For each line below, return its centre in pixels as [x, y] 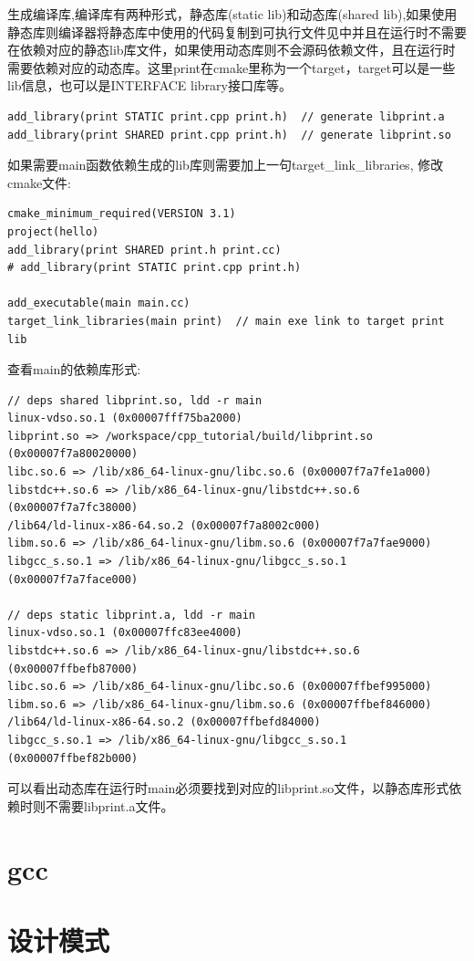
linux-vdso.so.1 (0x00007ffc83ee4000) [125, 633]
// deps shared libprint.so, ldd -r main [135, 400]
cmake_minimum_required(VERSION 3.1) [122, 214]
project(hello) [53, 231]
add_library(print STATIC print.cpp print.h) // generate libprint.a [226, 116]
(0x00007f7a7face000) [73, 579]
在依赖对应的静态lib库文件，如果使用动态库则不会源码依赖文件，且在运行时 [232, 50]
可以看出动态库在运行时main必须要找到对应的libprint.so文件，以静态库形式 [228, 788]
